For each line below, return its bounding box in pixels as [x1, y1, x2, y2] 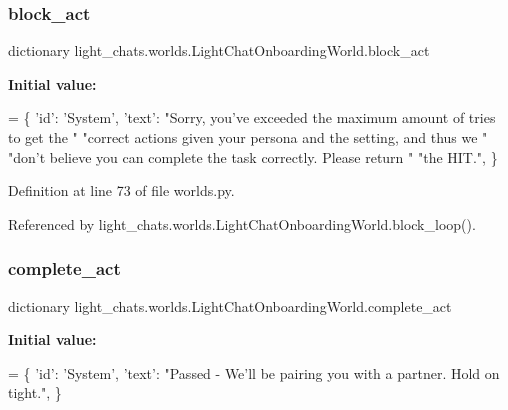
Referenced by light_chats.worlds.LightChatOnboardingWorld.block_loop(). [8, 213, 476, 234]
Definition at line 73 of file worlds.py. [8, 180, 235, 201]
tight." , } [8, 382, 62, 403]
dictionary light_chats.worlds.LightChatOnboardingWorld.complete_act [8, 295, 452, 316]
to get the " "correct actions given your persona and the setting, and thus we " [8, 127, 488, 147]
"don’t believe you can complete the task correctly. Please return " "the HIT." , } [8, 146, 498, 167]
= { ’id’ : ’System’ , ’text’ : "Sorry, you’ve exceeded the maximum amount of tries [8, 107, 496, 128]
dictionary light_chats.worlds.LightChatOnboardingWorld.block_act [8, 40, 430, 61]
